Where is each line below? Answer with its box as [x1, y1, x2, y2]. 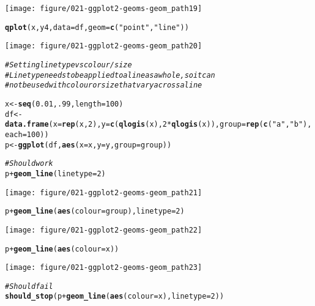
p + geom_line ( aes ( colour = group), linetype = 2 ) [5, 207, 185, 216]
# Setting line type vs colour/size [5, 60, 132, 69]
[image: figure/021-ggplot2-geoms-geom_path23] [5, 263, 202, 272]
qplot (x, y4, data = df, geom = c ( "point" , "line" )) [5, 23, 189, 32]
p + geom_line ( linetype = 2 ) [5, 169, 106, 178]
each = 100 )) [5, 130, 49, 139]
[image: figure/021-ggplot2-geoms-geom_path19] [5, 4, 202, 13]
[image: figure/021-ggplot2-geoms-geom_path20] [5, 42, 202, 51]
